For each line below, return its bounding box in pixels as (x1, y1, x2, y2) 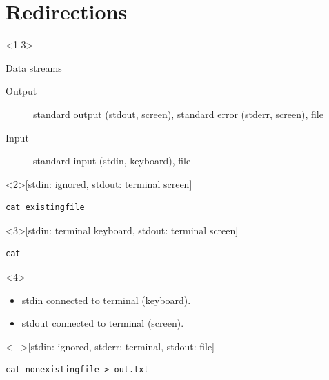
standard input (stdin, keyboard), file (33, 153, 191, 168)
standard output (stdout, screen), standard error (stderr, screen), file (33, 106, 323, 121)
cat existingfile (6, 202, 85, 213)
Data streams (6, 60, 62, 75)
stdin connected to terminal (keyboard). (21, 292, 191, 307)
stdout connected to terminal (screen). (21, 316, 184, 330)
